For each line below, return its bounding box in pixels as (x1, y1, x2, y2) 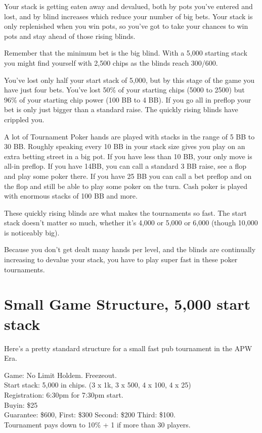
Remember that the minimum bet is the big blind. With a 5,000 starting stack (4, 47, 247, 58)
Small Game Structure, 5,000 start (4, 294, 250, 314)
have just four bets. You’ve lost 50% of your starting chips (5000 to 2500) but (4, 84, 245, 95)
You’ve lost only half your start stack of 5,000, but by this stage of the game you (4, 74, 255, 85)
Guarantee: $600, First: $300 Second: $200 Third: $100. (4, 409, 176, 420)
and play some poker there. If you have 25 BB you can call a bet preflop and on (4, 170, 252, 181)
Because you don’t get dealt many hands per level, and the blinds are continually (4, 244, 256, 255)
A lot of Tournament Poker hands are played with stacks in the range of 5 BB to (4, 131, 255, 141)
